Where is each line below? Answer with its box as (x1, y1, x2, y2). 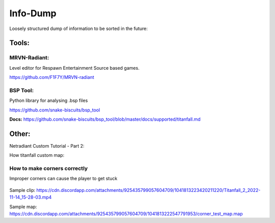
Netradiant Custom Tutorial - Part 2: (9, 143, 85, 149)
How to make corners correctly (9, 165, 88, 172)
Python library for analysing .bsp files (9, 97, 88, 104)
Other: (9, 129, 31, 138)
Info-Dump (9, 8, 57, 19)
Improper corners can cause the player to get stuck (9, 176, 118, 182)
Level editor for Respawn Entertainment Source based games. (9, 65, 140, 71)
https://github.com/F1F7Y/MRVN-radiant (9, 74, 94, 80)
